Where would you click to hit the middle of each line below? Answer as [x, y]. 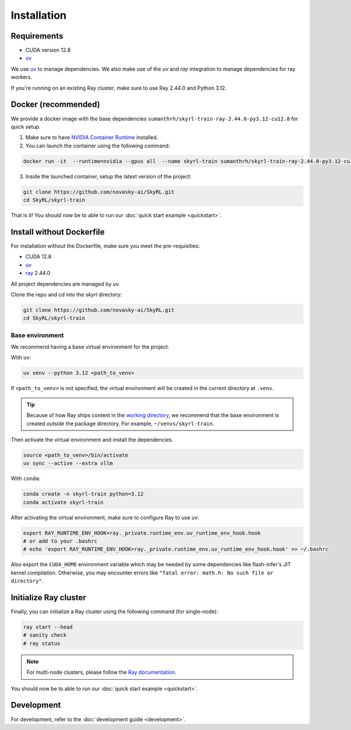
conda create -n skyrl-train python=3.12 [83, 494]
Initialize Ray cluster [49, 598]
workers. [21, 77]
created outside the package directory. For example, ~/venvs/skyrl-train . [121, 423]
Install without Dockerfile [58, 232]
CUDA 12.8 [39, 257]
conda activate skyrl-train [63, 502]
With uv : [21, 357]
